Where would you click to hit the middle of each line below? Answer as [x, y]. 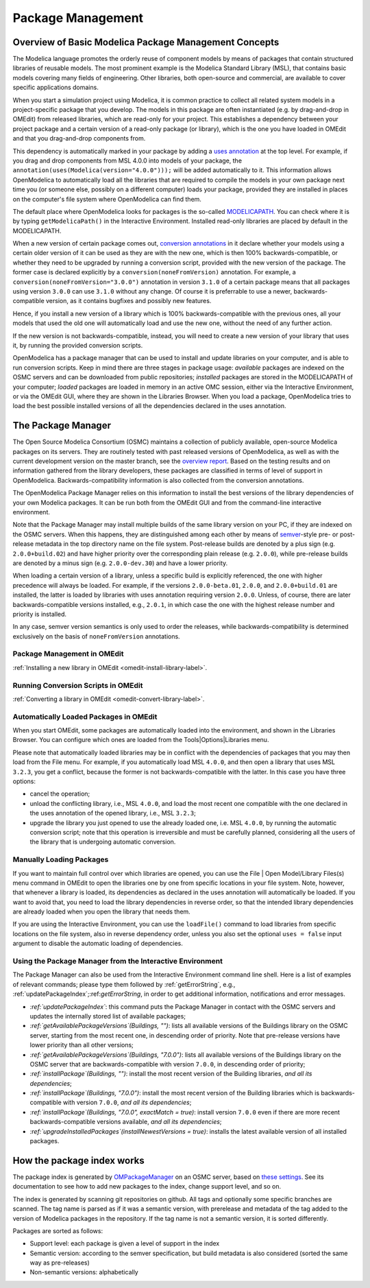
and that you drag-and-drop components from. [79, 139]
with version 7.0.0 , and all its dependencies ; [127, 1102]
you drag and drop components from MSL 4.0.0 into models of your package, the [127, 160]
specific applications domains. [56, 87]
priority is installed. [40, 614]
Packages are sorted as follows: [58, 1230]
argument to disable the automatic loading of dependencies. [98, 944]
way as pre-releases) [60, 1263]
